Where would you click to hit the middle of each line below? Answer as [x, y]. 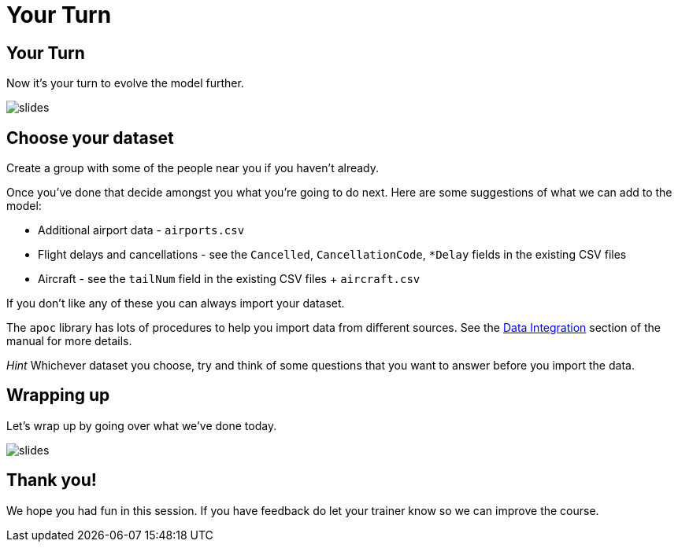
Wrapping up [58, 395]
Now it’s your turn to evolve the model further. [125, 83]
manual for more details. [69, 341]
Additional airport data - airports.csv [141, 230]
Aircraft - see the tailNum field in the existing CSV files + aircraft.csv [229, 279]
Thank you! [52, 480]
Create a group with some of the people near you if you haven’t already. [193, 168]
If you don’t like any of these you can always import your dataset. [176, 303]
